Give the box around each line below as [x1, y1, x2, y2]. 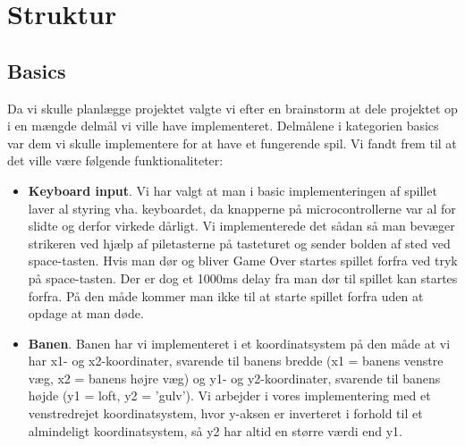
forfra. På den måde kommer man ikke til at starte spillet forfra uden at [28, 286, 424, 305]
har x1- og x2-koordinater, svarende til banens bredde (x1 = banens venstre [28, 351, 444, 370]
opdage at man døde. [28, 304, 144, 323]
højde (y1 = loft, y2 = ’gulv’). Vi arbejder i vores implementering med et [28, 386, 431, 405]
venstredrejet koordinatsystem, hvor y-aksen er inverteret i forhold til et [28, 404, 423, 423]
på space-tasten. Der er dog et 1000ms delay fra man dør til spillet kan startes [28, 268, 458, 287]
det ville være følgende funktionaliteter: [7, 151, 224, 170]
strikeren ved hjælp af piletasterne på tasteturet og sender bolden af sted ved [28, 233, 451, 252]
